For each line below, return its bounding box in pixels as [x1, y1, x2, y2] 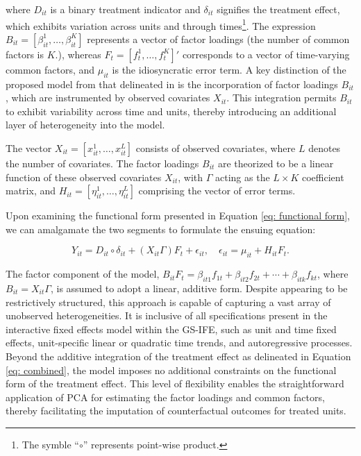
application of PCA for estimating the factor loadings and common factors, [6, 389, 325, 404]
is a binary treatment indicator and [50, 2, 201, 16]
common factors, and [6, 62, 95, 76]
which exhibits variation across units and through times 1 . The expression [6, 16, 316, 33]
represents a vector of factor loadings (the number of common [87, 31, 350, 46]
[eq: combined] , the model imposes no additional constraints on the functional [6, 362, 337, 377]
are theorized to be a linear [218, 156, 334, 171]
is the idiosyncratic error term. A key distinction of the [112, 62, 346, 76]
